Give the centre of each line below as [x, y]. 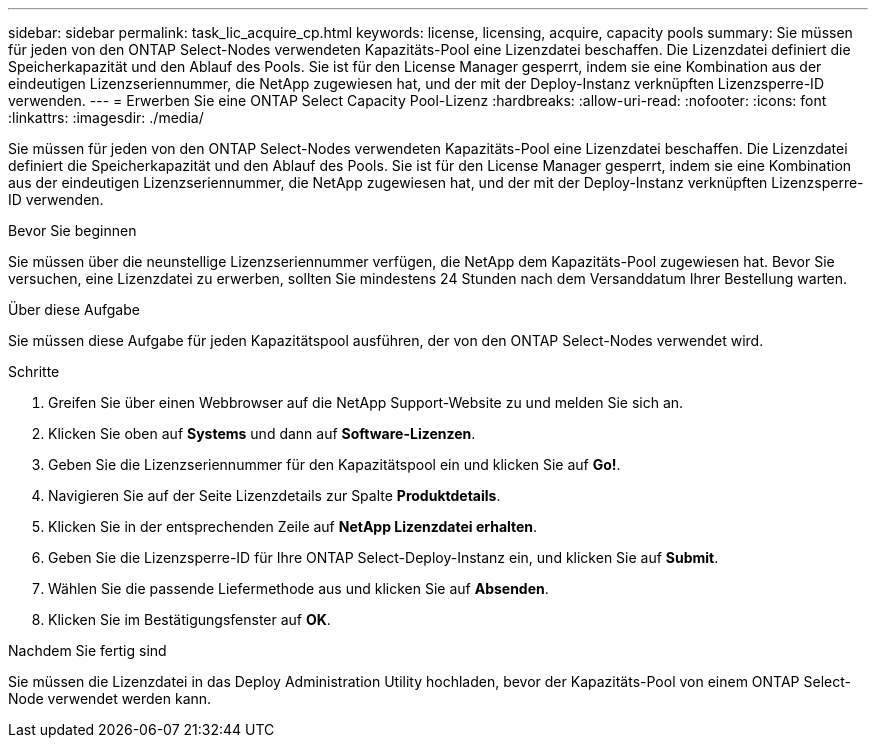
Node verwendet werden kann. [110, 698]
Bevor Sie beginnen [72, 230]
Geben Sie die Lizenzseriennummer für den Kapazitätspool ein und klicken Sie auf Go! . [334, 464]
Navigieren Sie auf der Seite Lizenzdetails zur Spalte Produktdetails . [274, 495]
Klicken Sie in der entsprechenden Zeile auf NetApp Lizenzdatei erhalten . [293, 526]
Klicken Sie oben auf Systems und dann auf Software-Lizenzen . [262, 433]
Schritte [34, 371]
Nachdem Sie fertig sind [87, 650]
